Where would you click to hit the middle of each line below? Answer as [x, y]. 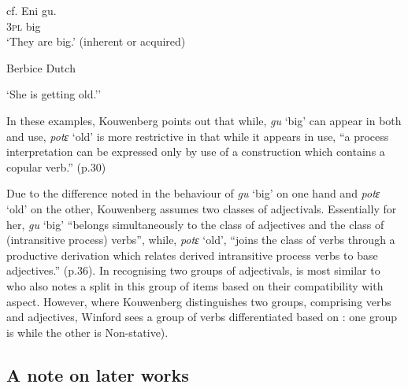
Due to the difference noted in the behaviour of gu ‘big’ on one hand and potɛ [193, 193]
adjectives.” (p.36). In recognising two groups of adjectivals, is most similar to [193, 270]
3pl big [24, 26]
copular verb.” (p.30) [56, 166]
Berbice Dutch [41, 67]
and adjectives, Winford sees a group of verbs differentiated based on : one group [202, 317]
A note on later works [98, 374]
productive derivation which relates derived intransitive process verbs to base [192, 255]
